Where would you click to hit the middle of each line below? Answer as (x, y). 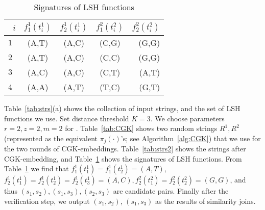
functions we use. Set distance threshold (67, 118)
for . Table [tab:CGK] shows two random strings (141, 128)
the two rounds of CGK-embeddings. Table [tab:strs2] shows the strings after (125, 149)
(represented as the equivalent (51, 138)
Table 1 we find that (37, 168)
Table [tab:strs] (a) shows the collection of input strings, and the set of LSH (122, 108)
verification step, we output (47, 201)
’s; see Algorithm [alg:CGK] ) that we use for (191, 138)
